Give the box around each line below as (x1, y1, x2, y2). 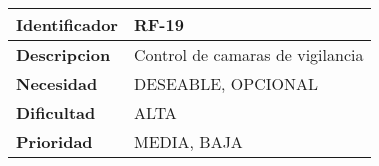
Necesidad (16, 72, 98, 95)
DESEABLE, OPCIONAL (133, 72, 318, 95)
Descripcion (16, 43, 111, 66)
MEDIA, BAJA (133, 130, 243, 153)
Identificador (16, 13, 118, 36)
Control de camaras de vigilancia (133, 43, 364, 66)
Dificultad (16, 101, 96, 124)
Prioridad (16, 130, 93, 153)
